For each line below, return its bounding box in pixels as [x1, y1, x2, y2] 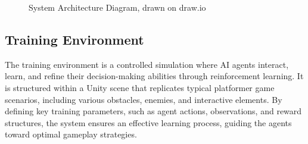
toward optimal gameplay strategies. [5, 128, 137, 140]
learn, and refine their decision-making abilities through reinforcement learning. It [5, 70, 304, 82]
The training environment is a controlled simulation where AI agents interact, [5, 58, 289, 70]
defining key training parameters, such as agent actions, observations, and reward [5, 105, 302, 117]
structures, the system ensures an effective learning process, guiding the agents [5, 116, 292, 129]
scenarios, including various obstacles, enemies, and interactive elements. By [5, 93, 282, 105]
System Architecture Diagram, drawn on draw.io [29, 1, 206, 13]
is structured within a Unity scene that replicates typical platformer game [5, 81, 275, 93]
